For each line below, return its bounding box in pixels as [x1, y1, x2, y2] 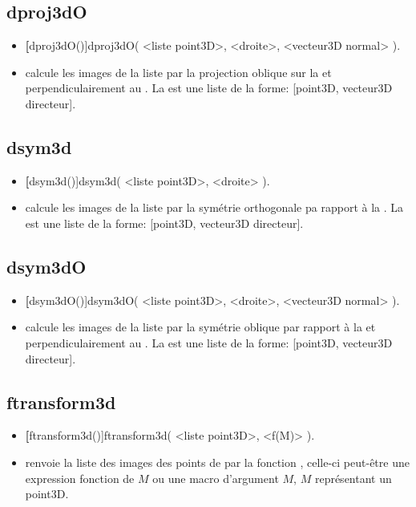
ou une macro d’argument [152, 469, 279, 486]
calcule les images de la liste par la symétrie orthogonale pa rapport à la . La [25, 199, 404, 216]
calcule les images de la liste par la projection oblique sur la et [25, 63, 332, 80]
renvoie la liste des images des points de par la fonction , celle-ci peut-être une [25, 453, 410, 470]
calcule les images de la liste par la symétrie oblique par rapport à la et [25, 318, 376, 335]
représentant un [314, 469, 392, 486]
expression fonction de [25, 469, 135, 486]
